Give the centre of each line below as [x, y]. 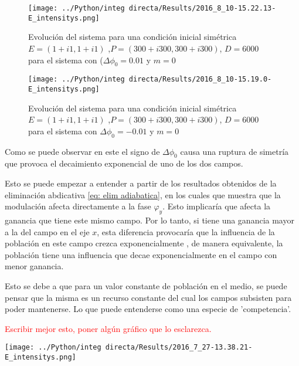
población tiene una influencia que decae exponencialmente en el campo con [141, 254]
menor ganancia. [34, 266]
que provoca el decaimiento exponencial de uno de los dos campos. [124, 163]
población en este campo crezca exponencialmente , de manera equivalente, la [144, 243]
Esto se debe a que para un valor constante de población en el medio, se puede [146, 285]
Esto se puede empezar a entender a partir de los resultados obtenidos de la [141, 183]
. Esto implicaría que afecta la [217, 206]
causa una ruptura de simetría [235, 151]
